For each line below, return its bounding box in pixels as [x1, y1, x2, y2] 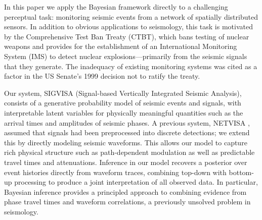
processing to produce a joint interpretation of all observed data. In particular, [14, 177, 258, 187]
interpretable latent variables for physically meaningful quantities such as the [4, 107, 243, 118]
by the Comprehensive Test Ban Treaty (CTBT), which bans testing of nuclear [4, 31, 249, 41]
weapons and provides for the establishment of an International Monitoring [4, 41, 237, 51]
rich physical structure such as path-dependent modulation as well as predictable [4, 147, 255, 157]
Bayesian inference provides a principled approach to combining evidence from [4, 186, 247, 197]
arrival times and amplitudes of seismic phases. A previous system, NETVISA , [4, 117, 250, 128]
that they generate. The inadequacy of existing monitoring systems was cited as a [4, 61, 257, 71]
